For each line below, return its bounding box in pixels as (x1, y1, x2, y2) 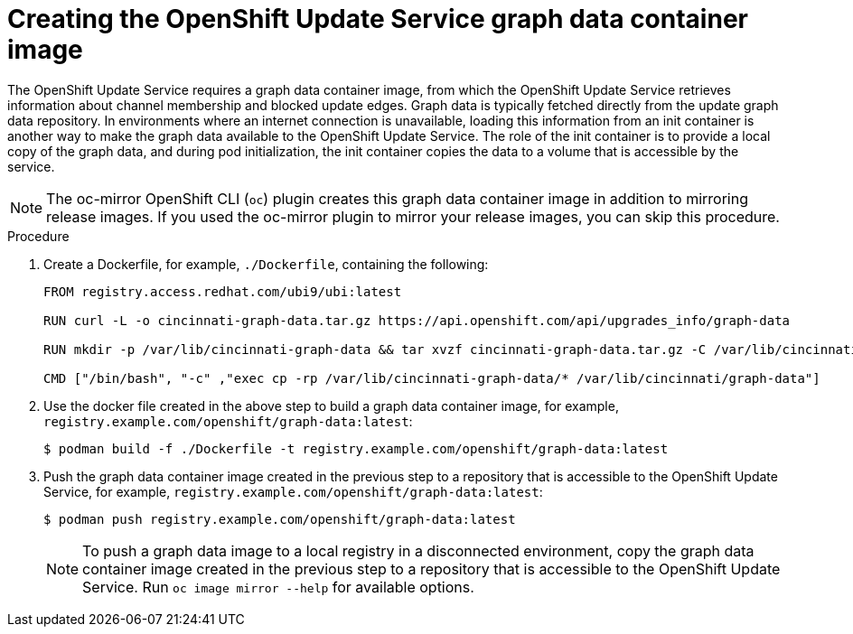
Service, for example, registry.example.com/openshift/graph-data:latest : (43, 483, 543, 499)
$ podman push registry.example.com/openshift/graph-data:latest (43, 511, 516, 527)
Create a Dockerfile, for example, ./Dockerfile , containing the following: (43, 256, 489, 272)
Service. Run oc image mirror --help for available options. (82, 577, 474, 596)
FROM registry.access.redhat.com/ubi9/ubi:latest (43, 284, 402, 299)
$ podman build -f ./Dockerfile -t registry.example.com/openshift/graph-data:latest (43, 441, 669, 456)
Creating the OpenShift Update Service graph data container (7, 4, 748, 34)
